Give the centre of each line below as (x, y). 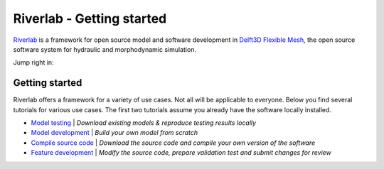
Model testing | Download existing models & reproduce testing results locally (143, 123)
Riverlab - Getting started (90, 18)
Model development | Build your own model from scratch (114, 133)
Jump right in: (33, 62)
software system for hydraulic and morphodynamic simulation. (105, 49)
